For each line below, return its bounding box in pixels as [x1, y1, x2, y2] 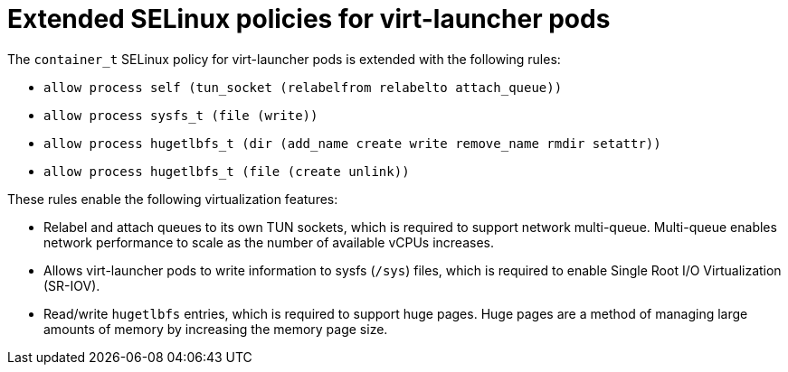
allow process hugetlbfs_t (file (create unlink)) [43, 163, 410, 179]
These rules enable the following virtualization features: [7, 191, 338, 207]
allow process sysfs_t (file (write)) [43, 107, 318, 123]
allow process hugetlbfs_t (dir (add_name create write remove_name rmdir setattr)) [43, 135, 661, 151]
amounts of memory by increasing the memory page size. [43, 321, 388, 337]
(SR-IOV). [43, 277, 100, 293]
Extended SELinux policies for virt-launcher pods [7, 4, 611, 34]
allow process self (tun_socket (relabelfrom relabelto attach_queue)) [43, 79, 563, 95]
